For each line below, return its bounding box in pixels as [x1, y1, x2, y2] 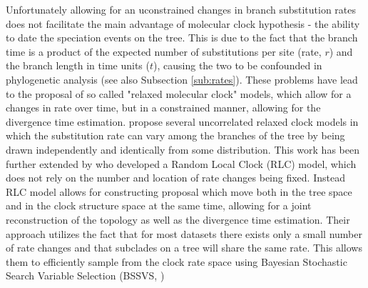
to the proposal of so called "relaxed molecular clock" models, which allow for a [6, 86, 352, 101]
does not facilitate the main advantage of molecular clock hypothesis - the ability [6, 16, 360, 31]
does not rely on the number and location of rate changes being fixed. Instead [6, 170, 345, 185]
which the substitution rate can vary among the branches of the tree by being [6, 128, 345, 143]
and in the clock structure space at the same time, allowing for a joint [6, 198, 312, 213]
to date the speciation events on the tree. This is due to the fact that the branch [6, 30, 358, 45]
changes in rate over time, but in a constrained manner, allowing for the [6, 100, 321, 115]
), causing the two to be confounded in [153, 58, 322, 73]
